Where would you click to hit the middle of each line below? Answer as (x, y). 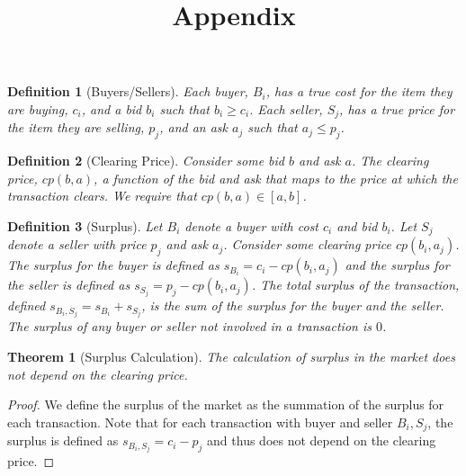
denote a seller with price (77, 244)
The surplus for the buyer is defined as (113, 265)
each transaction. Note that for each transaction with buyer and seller (200, 422)
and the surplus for (397, 265)
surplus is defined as (63, 440)
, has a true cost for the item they (359, 91)
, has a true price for (397, 108)
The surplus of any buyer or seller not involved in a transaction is (189, 326)
